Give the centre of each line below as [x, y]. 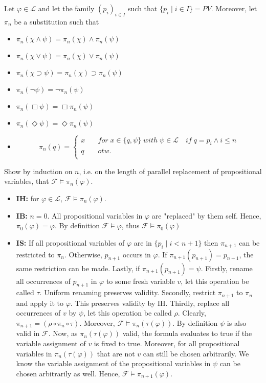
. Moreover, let [234, 8]
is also [237, 323]
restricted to [35, 254]
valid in [28, 333]
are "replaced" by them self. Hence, [206, 215]
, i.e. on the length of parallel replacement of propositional [170, 171]
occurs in [137, 254]
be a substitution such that [57, 21]
